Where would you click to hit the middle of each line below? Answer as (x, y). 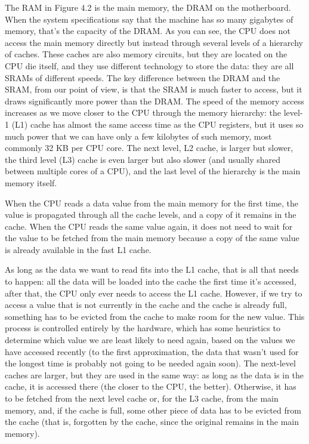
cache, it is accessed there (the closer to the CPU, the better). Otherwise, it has (151, 386)
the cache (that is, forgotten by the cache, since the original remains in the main (152, 422)
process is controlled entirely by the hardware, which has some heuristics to (143, 328)
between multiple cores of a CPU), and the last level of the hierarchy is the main (153, 171)
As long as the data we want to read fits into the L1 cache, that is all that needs (152, 269)
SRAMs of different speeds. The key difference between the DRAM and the (143, 77)
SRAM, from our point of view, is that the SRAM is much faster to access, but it (154, 89)
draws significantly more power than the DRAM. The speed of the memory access (154, 101)
